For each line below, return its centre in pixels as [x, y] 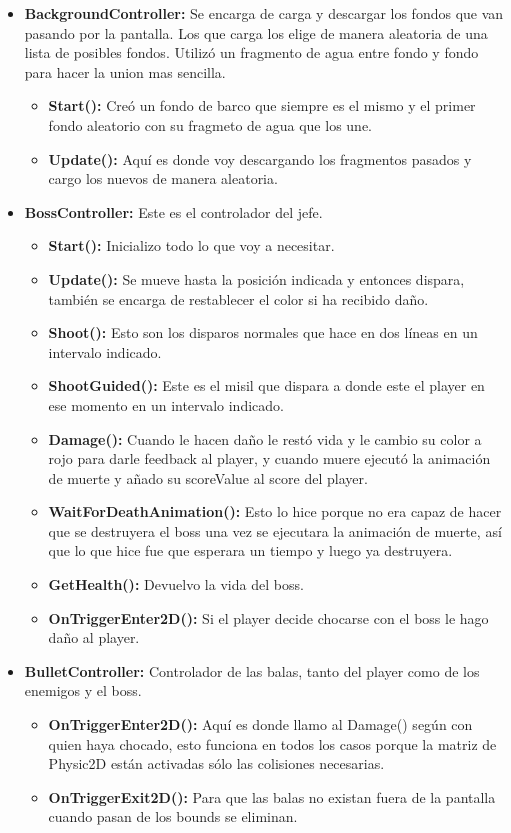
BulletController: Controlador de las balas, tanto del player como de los [252, 670]
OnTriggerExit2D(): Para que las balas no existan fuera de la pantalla [272, 796]
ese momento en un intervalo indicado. [166, 404]
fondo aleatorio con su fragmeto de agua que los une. [210, 124]
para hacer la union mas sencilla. [125, 71]
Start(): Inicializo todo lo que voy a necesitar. [191, 245]
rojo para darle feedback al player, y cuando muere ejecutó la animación [269, 458]
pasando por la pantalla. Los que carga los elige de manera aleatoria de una [256, 32]
